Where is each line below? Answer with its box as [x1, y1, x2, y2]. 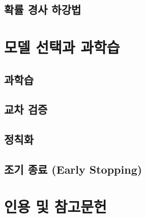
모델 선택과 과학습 [4, 36, 120, 57]
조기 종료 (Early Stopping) [4, 161, 142, 177]
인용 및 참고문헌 [4, 196, 107, 217]
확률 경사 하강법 [4, 2, 81, 17]
